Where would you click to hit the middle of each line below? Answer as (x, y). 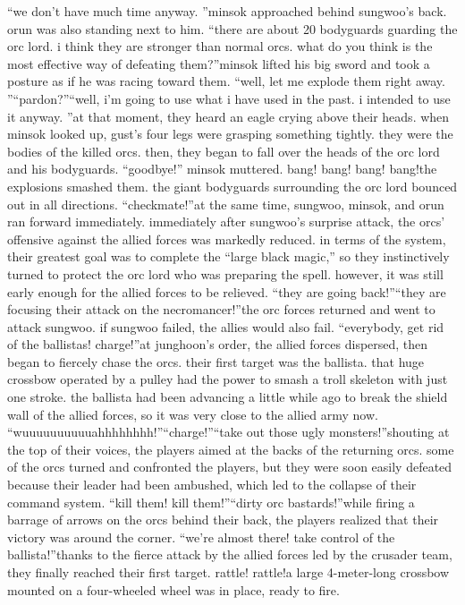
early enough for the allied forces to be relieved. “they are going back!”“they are (227, 291)
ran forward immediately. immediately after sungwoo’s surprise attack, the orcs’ (226, 222)
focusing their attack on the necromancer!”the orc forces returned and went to (221, 309)
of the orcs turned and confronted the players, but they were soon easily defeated (230, 467)
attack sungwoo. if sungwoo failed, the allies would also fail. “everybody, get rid (226, 326)
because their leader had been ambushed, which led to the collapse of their (212, 485)
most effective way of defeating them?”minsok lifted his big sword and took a (219, 63)
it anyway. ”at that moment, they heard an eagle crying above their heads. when (228, 116)
